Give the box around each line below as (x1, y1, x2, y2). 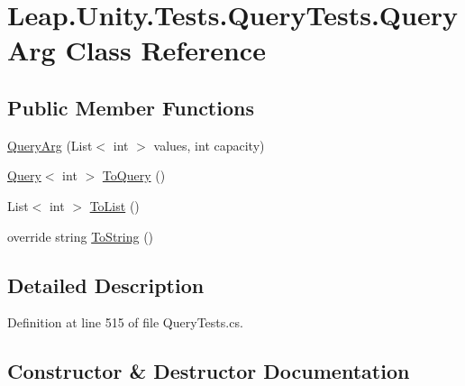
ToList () (89, 196, 140, 215)
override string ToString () (7, 226, 154, 245)
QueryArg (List (7, 135, 93, 154)
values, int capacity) (153, 135, 265, 154)
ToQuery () (102, 166, 166, 185)
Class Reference (65, 32, 266, 69)
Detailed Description (7, 271, 205, 299)
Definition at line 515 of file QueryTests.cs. (7, 313, 243, 332)
